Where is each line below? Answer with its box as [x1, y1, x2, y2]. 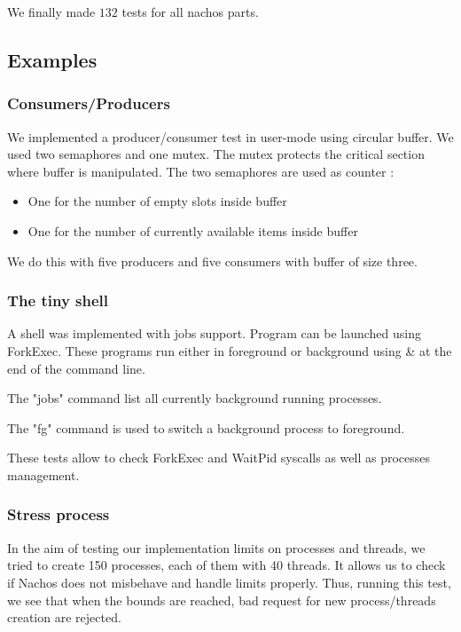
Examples [7, 45, 98, 73]
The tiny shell [7, 289, 109, 312]
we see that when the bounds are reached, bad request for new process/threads [7, 590, 436, 609]
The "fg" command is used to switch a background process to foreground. [7, 418, 405, 437]
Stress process [7, 503, 110, 525]
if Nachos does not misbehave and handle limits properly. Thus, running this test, [7, 573, 451, 591]
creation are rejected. [7, 608, 121, 627]
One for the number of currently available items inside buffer [27, 221, 358, 240]
